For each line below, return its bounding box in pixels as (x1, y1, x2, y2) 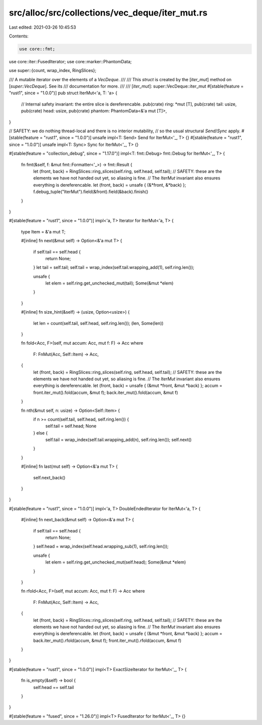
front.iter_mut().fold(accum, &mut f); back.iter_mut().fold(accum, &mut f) (33, 389, 178, 395)
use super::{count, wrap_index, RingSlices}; (9, 68, 97, 73)
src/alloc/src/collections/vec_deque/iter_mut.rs (9, 7, 208, 18)
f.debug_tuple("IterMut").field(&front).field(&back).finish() (33, 189, 148, 195)
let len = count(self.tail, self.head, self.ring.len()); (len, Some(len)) (33, 320, 164, 326)
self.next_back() (33, 475, 65, 480)
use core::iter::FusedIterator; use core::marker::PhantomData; (9, 58, 132, 64)
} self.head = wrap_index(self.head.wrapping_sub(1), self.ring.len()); (33, 544, 169, 549)
